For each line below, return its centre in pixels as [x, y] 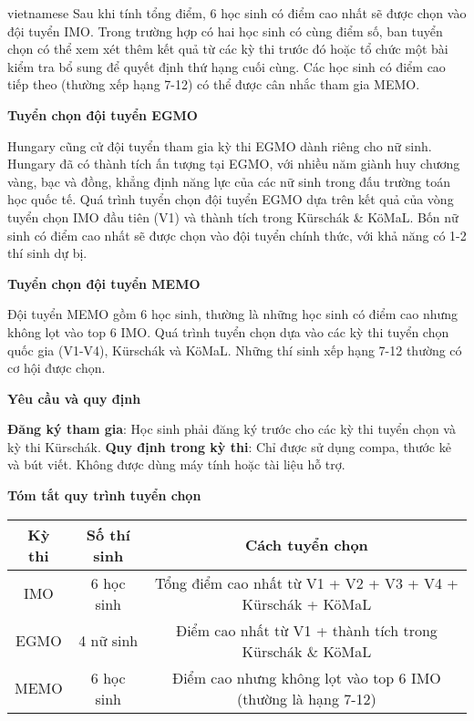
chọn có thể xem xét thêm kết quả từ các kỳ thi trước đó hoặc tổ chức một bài [228, 49]
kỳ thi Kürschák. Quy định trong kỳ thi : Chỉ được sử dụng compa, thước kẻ [229, 446]
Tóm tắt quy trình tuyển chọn [104, 495]
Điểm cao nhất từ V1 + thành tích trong [306, 630]
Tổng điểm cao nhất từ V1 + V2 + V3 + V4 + [306, 582]
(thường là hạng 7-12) [306, 698]
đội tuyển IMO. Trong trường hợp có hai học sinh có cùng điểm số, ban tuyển [225, 31]
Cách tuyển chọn [306, 545]
